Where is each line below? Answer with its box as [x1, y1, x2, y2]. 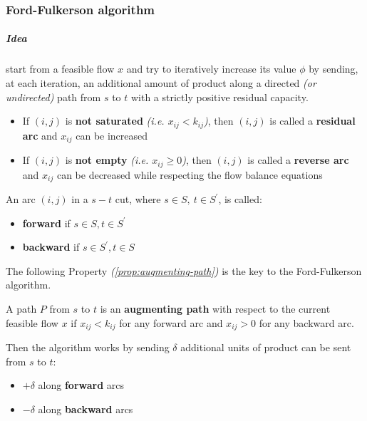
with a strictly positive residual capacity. [130, 89, 309, 104]
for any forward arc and [119, 315, 223, 330]
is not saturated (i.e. [65, 113, 165, 128]
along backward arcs [38, 401, 133, 416]
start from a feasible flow [6, 61, 115, 76]
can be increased [76, 128, 148, 142]
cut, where [115, 192, 161, 206]
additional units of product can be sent [180, 340, 351, 355]
